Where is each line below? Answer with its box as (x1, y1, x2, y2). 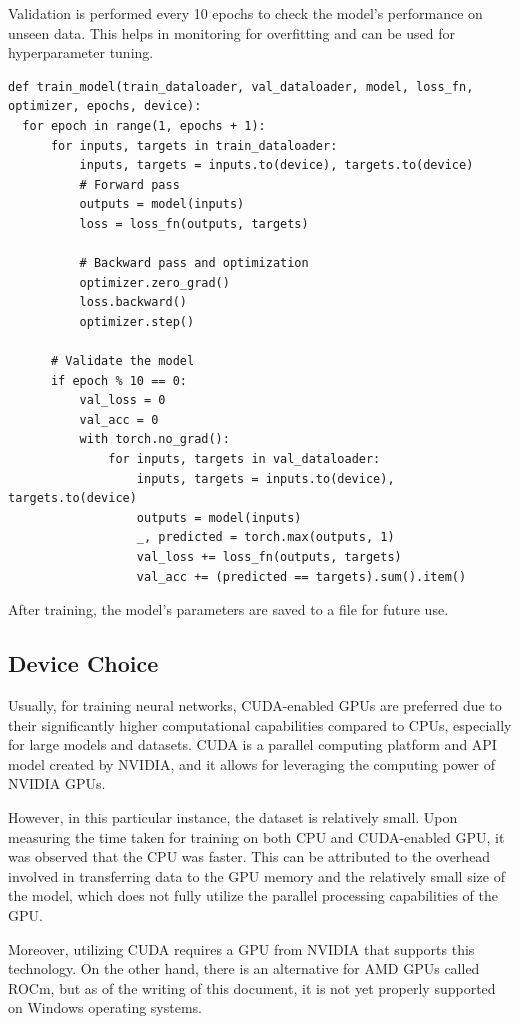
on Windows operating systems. (8, 997, 203, 1018)
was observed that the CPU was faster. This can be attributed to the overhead (8, 846, 491, 867)
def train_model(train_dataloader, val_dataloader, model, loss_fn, (8, 79, 474, 94)
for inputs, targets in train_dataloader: (50, 138, 338, 153)
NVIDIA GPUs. (8, 773, 106, 794)
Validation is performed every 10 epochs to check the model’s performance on (8, 3, 483, 23)
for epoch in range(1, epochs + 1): (22, 118, 266, 133)
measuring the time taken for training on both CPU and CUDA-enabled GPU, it (8, 826, 505, 847)
